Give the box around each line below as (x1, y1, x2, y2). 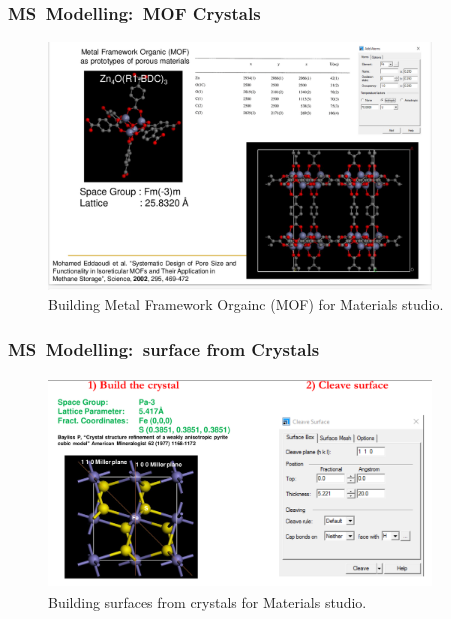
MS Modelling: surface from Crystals (8, 336, 320, 361)
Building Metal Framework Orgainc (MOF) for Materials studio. (48, 294, 444, 315)
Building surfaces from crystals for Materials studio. (48, 592, 367, 612)
